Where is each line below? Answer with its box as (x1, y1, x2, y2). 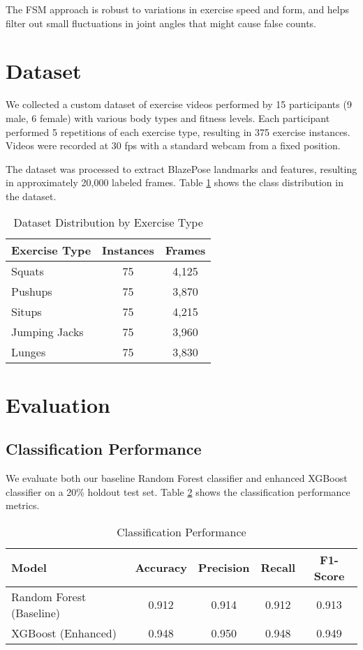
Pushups (11, 283, 52, 300)
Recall (260, 559, 296, 576)
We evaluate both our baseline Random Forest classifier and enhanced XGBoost (6, 471, 348, 485)
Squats (11, 263, 44, 280)
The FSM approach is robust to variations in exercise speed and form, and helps (6, 2, 350, 16)
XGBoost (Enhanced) (11, 624, 117, 641)
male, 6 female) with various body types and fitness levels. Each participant (6, 110, 330, 125)
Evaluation (6, 390, 110, 418)
